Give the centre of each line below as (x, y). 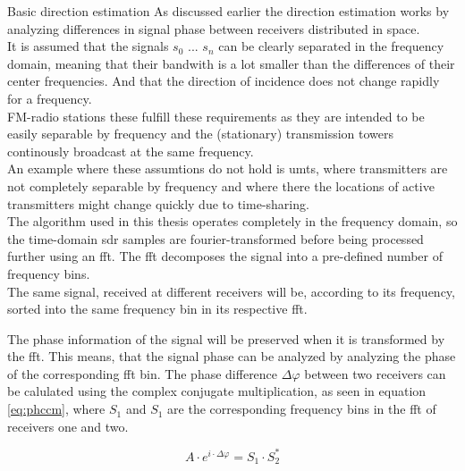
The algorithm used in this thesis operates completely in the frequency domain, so (232, 221)
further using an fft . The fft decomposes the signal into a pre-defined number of (225, 256)
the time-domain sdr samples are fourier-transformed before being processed (216, 238)
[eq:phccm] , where (56, 409)
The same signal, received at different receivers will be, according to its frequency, (231, 291)
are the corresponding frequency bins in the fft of (302, 409)
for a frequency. (50, 98)
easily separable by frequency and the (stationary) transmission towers (201, 134)
